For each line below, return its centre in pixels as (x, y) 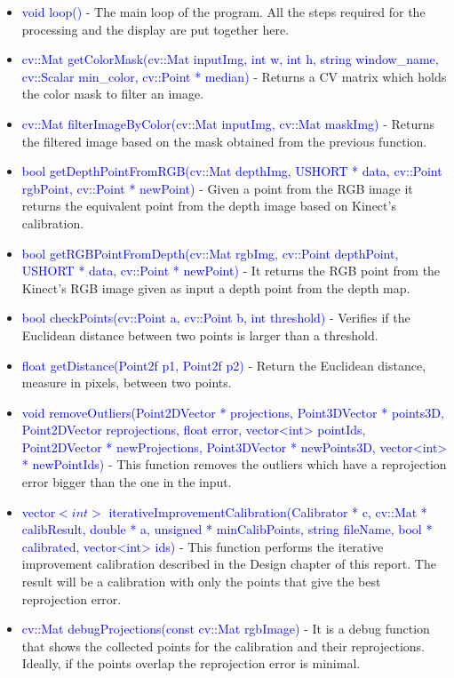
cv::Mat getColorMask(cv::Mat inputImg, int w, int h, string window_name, (230, 59)
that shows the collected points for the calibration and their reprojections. (223, 646)
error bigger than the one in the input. (127, 482)
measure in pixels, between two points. (127, 383)
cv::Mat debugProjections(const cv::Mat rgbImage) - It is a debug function (226, 629)
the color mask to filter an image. (113, 94)
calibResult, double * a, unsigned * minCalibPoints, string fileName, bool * (227, 529)
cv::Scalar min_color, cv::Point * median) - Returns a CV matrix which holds (234, 76)
